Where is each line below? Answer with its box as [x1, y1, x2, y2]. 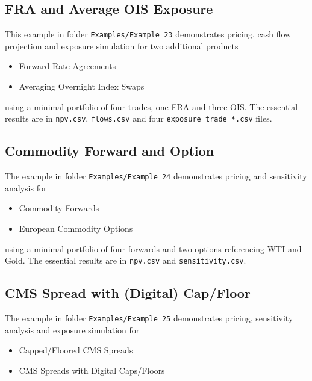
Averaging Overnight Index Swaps [19, 80, 145, 93]
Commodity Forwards [19, 202, 99, 214]
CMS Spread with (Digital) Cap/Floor [5, 283, 251, 302]
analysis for [5, 181, 47, 194]
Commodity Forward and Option [5, 141, 214, 160]
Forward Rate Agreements [19, 60, 116, 72]
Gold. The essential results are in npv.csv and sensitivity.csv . [5, 254, 246, 267]
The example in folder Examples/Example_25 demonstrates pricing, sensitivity [5, 311, 293, 324]
